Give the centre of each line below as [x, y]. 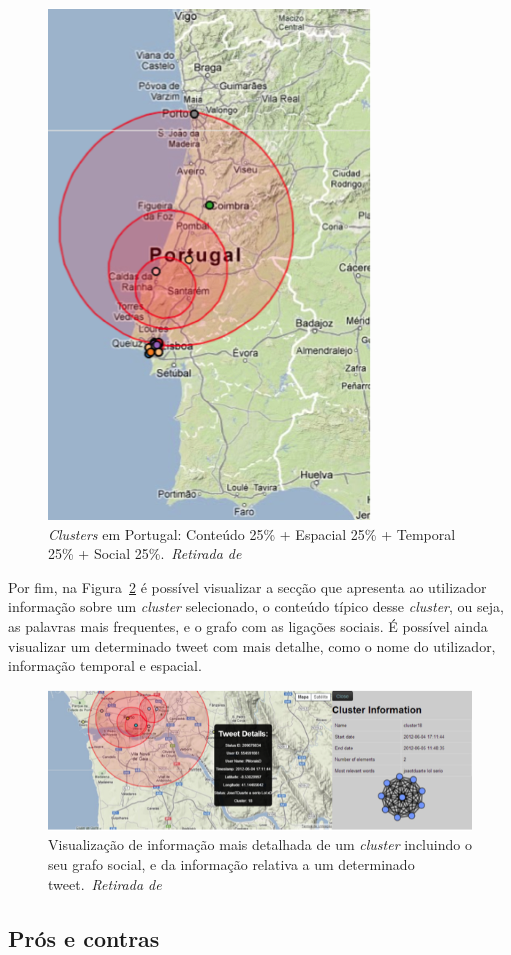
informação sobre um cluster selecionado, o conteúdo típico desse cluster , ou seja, [256, 606]
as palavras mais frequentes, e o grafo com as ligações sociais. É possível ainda [248, 625]
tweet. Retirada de [105, 883]
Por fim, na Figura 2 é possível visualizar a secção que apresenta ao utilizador [247, 586]
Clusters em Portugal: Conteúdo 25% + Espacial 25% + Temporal [252, 533]
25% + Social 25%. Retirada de [145, 553]
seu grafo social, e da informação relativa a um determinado [231, 864]
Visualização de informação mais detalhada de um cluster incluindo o [260, 844]
